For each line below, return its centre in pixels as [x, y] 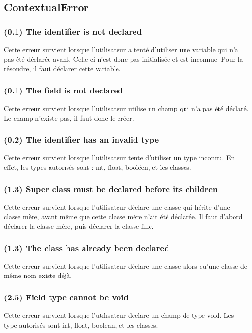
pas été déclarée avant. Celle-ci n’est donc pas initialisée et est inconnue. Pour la [124, 59]
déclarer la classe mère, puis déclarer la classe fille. [79, 226]
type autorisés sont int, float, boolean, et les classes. [81, 324]
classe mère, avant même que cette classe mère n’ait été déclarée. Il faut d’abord [123, 216]
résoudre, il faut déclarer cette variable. [62, 68]
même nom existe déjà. [38, 275]
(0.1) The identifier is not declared [73, 31]
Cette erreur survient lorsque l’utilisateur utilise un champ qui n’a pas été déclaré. [126, 108]
